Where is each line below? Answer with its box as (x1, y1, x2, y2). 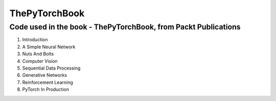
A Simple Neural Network (22, 44, 76, 50)
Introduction (22, 37, 48, 43)
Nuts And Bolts (22, 51, 54, 57)
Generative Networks (22, 72, 67, 78)
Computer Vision (22, 58, 58, 64)
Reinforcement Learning (22, 79, 74, 85)
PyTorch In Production (22, 86, 69, 92)
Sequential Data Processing (22, 65, 81, 71)
